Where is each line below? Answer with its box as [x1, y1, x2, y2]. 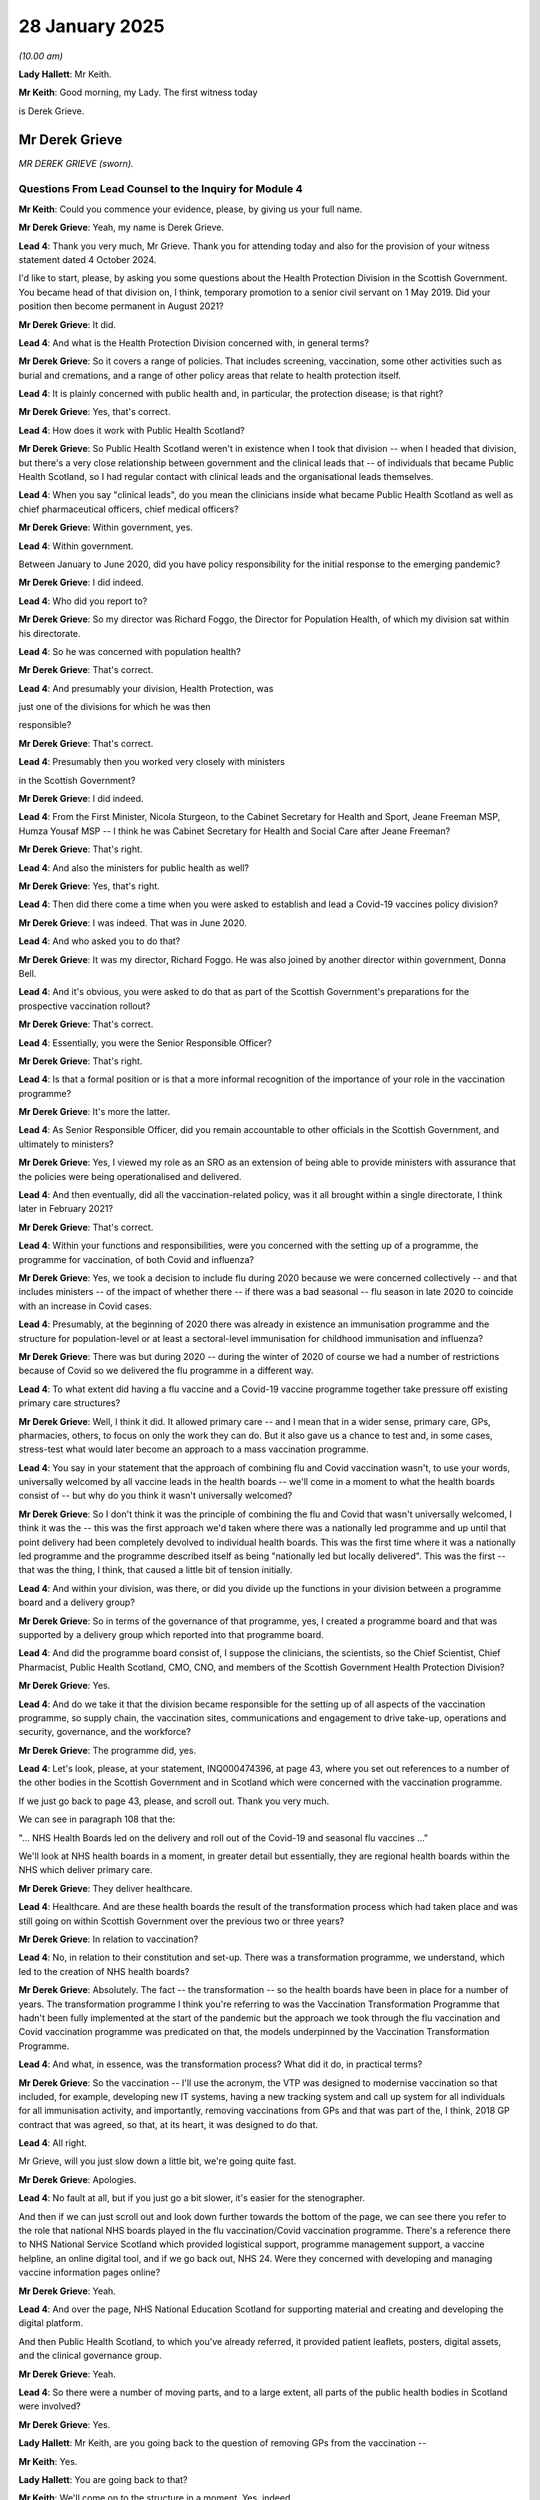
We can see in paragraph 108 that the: [18, 1813, 176, 1825]
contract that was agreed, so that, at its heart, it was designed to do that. [18, 2118, 319, 2130]
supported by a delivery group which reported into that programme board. [18, 1628, 324, 1640]
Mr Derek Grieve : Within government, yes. [18, 521, 194, 534]
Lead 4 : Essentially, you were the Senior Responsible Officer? [18, 1036, 272, 1049]
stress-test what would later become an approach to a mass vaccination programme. [18, 1443, 369, 1455]
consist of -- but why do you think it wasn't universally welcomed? [18, 1490, 293, 1502]
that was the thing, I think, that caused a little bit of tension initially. [18, 1564, 293, 1576]
